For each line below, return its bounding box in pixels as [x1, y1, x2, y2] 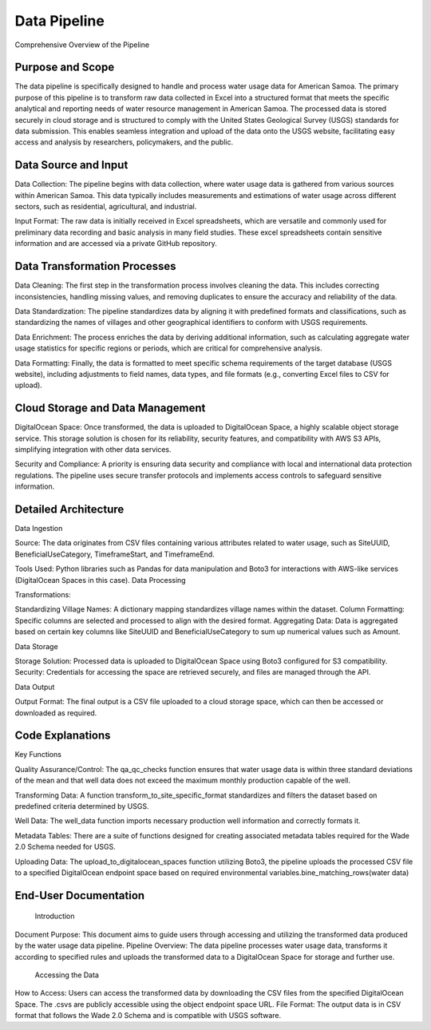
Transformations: [14, 590, 71, 600]
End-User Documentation [14, 889, 145, 902]
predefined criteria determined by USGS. [14, 802, 149, 810]
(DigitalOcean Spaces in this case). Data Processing [14, 575, 187, 584]
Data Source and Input [14, 158, 129, 172]
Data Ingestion [14, 524, 63, 533]
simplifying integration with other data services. [14, 444, 172, 454]
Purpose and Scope [14, 61, 115, 74]
